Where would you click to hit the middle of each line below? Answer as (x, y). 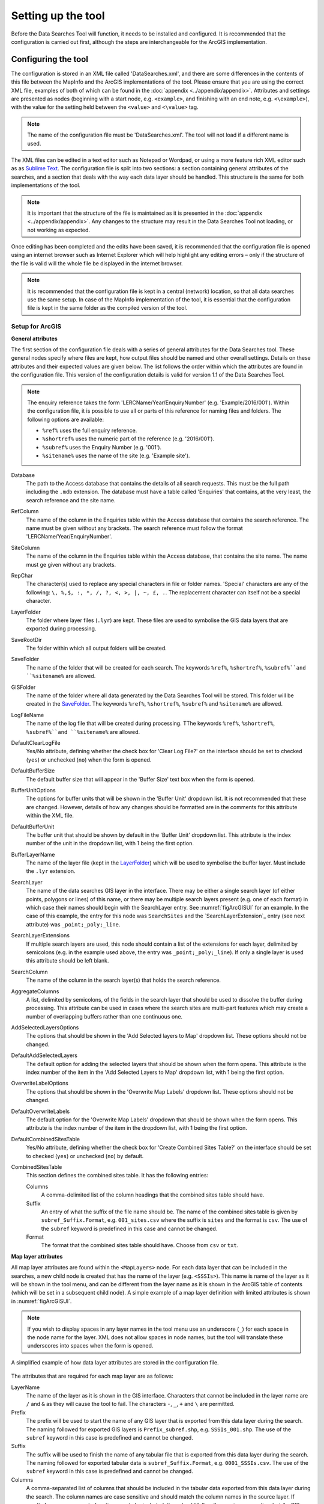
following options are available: (66, 419)
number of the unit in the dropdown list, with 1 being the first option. (110, 843)
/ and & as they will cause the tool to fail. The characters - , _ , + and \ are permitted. (130, 1404)
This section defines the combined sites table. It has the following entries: (117, 1176)
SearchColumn (29, 972)
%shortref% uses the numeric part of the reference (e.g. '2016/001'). (128, 439)
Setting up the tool (58, 16)
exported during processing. (61, 629)
